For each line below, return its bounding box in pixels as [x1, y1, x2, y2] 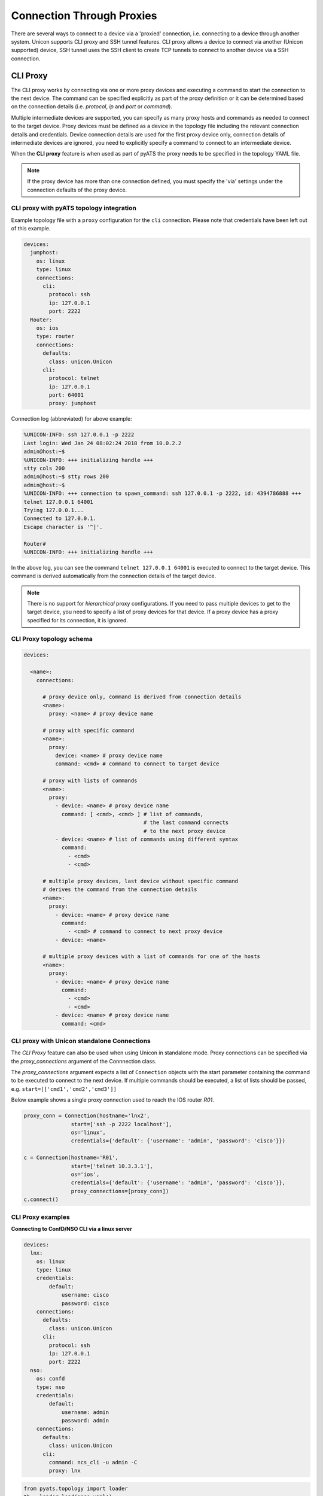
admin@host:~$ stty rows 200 [23, 473, 109, 480]
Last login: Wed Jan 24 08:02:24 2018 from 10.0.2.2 [23, 440, 182, 446]
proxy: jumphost [48, 400, 97, 407]
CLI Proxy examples [11, 1212, 70, 1221]
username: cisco [61, 1291, 109, 1299]
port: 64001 [48, 392, 84, 399]
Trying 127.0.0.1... [23, 506, 84, 513]
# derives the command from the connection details [42, 886, 197, 893]
